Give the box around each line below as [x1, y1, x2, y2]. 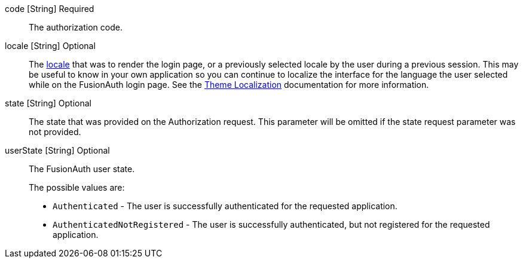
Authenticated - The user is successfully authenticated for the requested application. [53, 201, 397, 211]
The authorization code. [29, 22, 123, 32]
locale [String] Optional [5, 41, 96, 51]
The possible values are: [29, 182, 125, 192]
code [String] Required [5, 4, 94, 14]
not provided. [29, 127, 81, 137]
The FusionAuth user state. [29, 164, 135, 174]
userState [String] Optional [5, 145, 110, 155]
